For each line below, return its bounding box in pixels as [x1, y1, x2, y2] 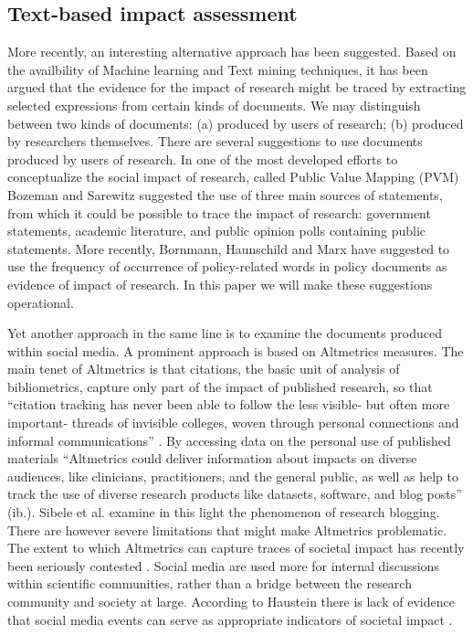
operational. [7, 292, 74, 312]
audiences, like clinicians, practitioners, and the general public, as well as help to [7, 466, 459, 485]
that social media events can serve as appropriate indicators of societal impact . [7, 609, 453, 629]
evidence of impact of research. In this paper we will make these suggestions [7, 274, 433, 293]
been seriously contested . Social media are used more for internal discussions [7, 556, 439, 575]
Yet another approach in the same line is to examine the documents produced [7, 323, 442, 343]
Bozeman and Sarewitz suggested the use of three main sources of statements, [7, 185, 443, 204]
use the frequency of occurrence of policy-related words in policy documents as [7, 257, 447, 276]
